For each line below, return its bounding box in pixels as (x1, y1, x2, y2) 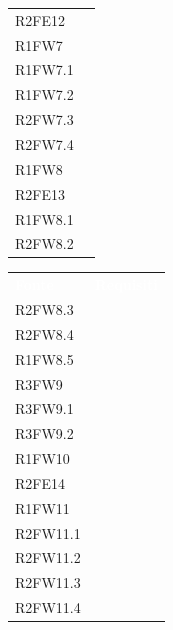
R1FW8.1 (15, 208, 74, 229)
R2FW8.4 (15, 323, 74, 344)
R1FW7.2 (15, 84, 74, 105)
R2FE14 (15, 472, 65, 493)
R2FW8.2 (15, 233, 74, 254)
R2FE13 (15, 183, 65, 204)
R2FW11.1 (15, 522, 81, 543)
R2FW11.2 (15, 547, 81, 568)
